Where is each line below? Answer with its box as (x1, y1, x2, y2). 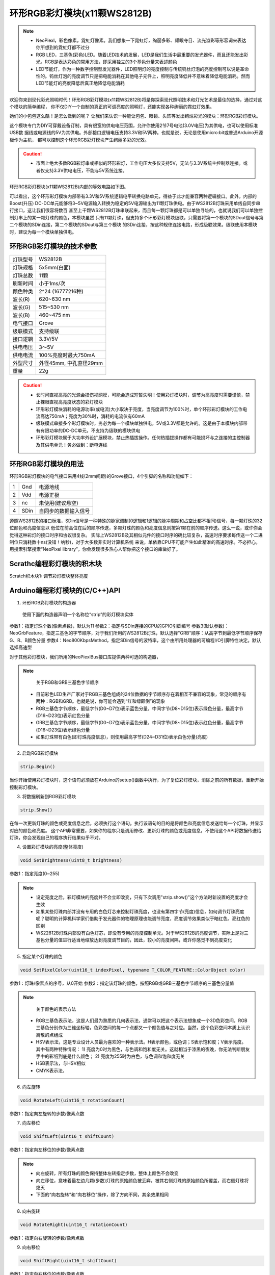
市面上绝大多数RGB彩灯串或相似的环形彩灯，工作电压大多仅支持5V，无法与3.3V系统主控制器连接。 (36, 160, 243, 166)
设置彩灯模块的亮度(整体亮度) (22, 844, 84, 850)
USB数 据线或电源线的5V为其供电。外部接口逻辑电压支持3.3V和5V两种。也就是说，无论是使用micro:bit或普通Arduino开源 (9, 130, 263, 136)
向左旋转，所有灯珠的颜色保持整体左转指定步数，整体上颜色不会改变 (36, 1170, 179, 1177)
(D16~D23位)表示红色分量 (36, 712, 90, 719)
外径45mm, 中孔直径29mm (39, 360, 103, 367)
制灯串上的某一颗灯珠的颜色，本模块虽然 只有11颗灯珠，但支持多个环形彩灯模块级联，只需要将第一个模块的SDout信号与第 (9, 214, 264, 220)
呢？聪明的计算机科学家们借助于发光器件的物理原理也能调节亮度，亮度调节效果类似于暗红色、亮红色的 (36, 915, 250, 922)
